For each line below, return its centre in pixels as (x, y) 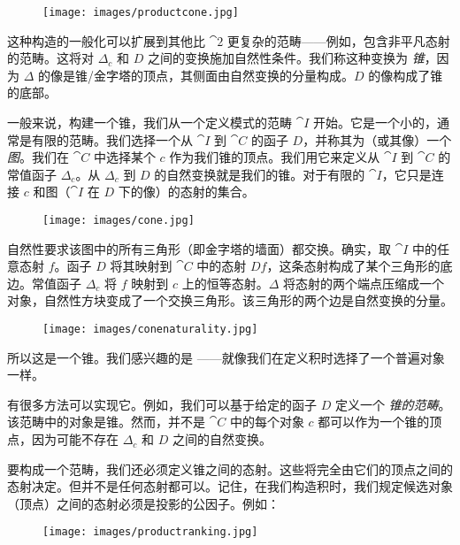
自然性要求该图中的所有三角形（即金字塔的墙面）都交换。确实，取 (199, 248)
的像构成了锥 (406, 75)
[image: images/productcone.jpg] (141, 12)
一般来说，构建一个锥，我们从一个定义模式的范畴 (149, 123)
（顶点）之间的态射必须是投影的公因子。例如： (143, 503)
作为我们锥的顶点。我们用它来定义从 (275, 157)
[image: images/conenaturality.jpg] (150, 330)
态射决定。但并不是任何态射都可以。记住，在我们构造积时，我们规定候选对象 (230, 486)
